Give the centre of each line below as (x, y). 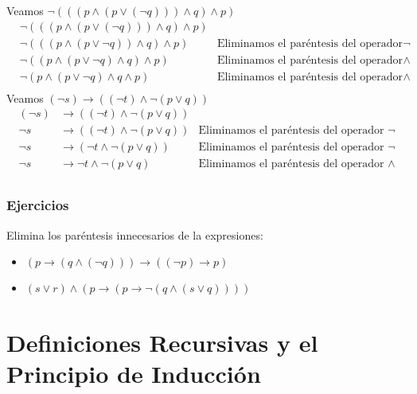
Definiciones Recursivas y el (162, 342)
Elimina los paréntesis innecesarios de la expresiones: (135, 234)
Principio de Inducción (134, 373)
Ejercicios (38, 205)
